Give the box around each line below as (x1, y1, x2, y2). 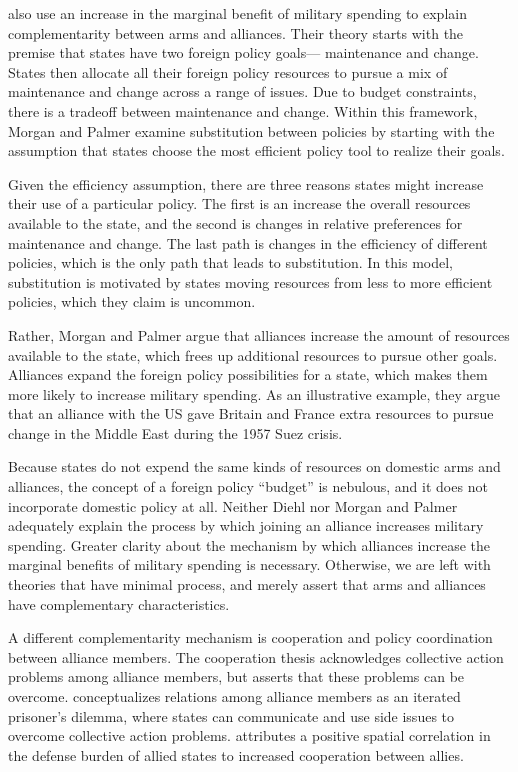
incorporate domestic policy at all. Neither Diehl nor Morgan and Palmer (8, 495, 458, 516)
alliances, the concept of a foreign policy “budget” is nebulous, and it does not (8, 476, 488, 497)
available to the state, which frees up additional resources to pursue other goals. (8, 344, 498, 365)
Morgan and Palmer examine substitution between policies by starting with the (8, 120, 495, 141)
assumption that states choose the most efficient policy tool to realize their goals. (8, 140, 505, 161)
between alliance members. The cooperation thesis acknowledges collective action (8, 646, 504, 667)
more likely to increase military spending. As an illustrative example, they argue (8, 383, 501, 404)
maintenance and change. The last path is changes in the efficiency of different (8, 232, 488, 253)
